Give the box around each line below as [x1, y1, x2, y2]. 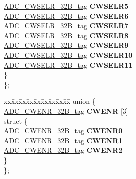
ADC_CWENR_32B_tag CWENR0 [4, 125, 123, 136]
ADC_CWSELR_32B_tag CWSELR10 [4, 49, 133, 60]
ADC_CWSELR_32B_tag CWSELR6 [4, 10, 129, 21]
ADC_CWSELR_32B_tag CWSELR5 [4, 1, 129, 11]
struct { [4, 115, 28, 126]
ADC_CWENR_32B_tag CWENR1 [4, 135, 123, 145]
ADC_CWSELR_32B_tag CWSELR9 [4, 40, 129, 50]
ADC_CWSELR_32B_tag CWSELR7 [4, 20, 129, 31]
